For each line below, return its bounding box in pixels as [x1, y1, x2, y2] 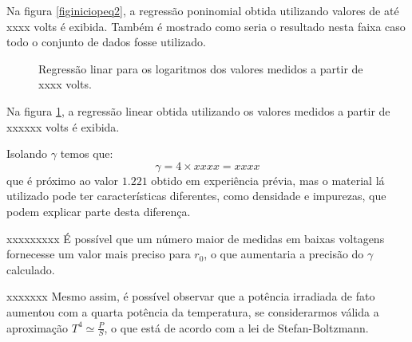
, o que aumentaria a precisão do [204, 246, 364, 262]
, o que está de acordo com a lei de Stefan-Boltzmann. [104, 319, 369, 336]
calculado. [6, 261, 55, 277]
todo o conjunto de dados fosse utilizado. [6, 33, 206, 50]
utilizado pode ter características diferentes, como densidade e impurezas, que [6, 187, 386, 204]
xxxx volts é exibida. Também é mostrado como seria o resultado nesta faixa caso [6, 18, 406, 34]
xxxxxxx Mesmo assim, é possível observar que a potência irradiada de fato [6, 288, 375, 305]
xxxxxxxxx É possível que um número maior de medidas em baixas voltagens [6, 230, 385, 246]
